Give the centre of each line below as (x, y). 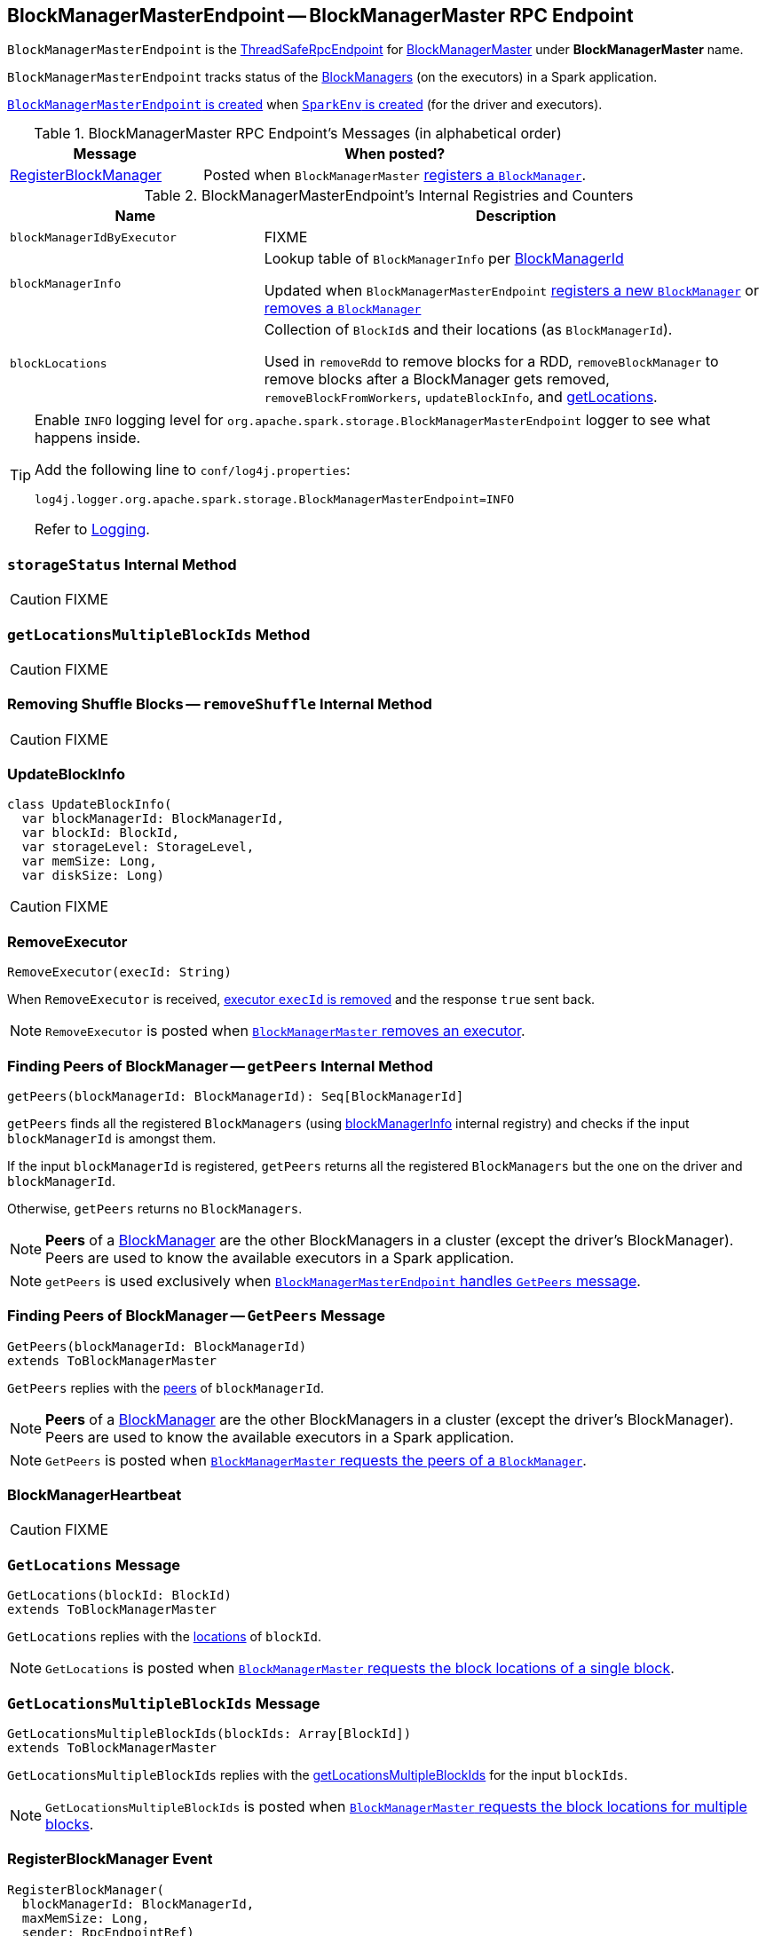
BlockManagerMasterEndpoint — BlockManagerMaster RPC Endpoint (320, 16)
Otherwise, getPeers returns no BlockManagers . (155, 1208)
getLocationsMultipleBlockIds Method (159, 634)
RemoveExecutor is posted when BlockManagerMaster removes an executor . (285, 1031)
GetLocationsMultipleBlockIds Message (164, 1703)
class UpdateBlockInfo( (90, 805)
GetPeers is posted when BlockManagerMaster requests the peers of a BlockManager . (316, 1460)
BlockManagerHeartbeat (95, 1495)
